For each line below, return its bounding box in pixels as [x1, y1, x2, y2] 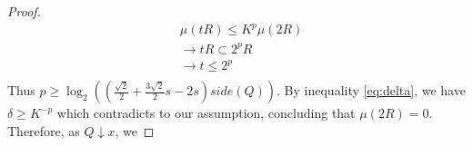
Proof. [7, 2, 41, 20]
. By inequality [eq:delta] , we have [277, 81, 466, 100]
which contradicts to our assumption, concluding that [56, 103, 356, 122]
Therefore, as [7, 121, 80, 140]
